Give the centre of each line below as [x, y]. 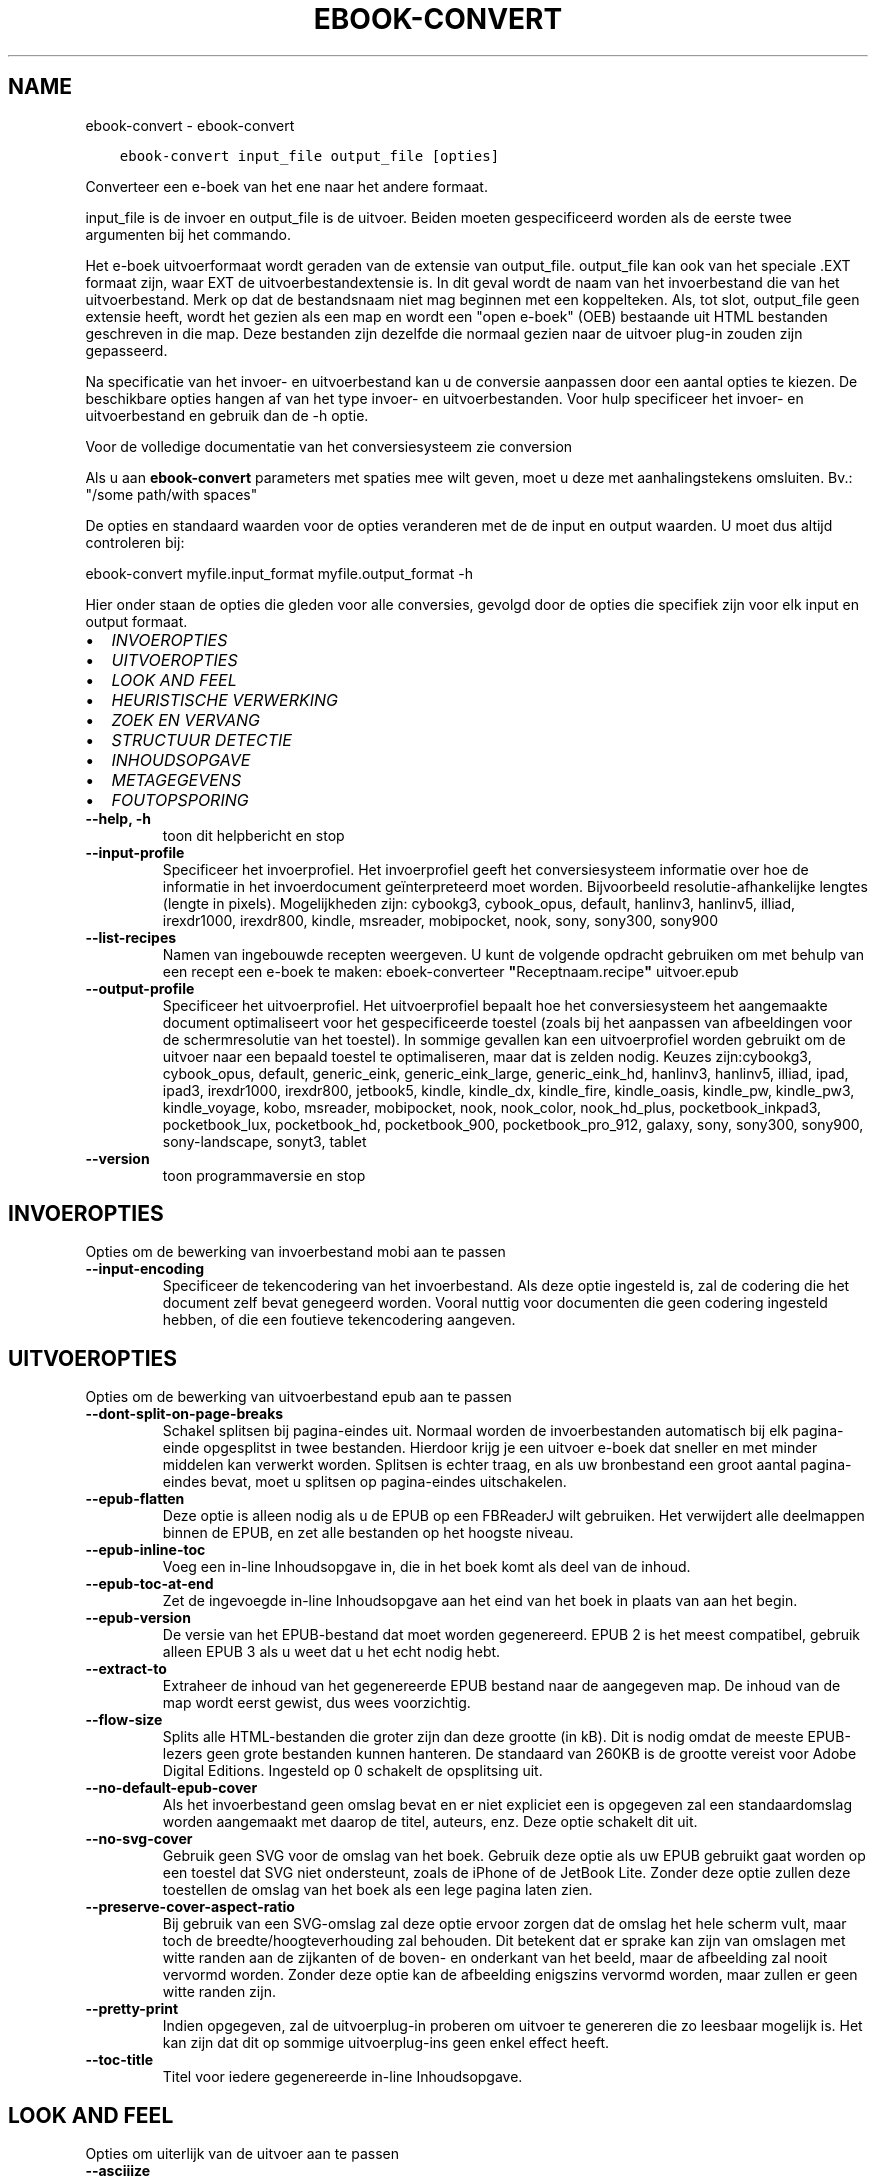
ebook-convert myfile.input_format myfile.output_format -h [279, 573]
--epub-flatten [135, 1499]
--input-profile [135, 852]
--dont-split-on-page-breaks [184, 1414]
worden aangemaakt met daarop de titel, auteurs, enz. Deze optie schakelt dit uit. [430, 1822]
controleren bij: [135, 542]
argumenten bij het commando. [188, 234]
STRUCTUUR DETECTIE [201, 739]
